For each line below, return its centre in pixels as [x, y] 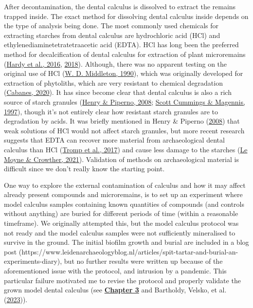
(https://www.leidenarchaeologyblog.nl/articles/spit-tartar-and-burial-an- [128, 251]
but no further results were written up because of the [143, 261]
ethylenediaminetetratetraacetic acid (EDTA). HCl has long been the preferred [121, 45]
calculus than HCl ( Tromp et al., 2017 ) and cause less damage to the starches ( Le [126, 149]
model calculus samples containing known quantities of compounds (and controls [124, 204]
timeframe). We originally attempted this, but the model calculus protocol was [121, 223]
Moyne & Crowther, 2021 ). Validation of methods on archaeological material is [121, 159]
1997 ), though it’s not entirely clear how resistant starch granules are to [111, 111]
